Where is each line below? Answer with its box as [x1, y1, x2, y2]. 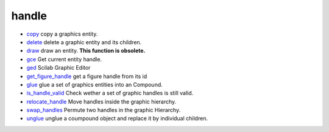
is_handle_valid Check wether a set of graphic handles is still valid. [26, 90, 194, 97]
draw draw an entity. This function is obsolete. [26, 47, 146, 54]
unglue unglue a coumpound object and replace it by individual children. [26, 115, 208, 122]
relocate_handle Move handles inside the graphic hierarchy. [26, 97, 177, 105]
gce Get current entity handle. [26, 55, 102, 63]
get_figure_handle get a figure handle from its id [26, 73, 147, 80]
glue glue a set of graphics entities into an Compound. [26, 81, 163, 88]
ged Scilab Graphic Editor [26, 64, 91, 71]
